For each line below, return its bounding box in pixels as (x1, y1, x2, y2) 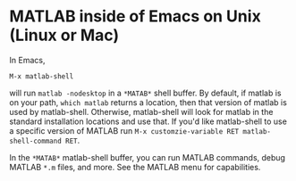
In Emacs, (9, 54, 46, 65)
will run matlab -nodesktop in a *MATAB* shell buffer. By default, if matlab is (9, 87, 282, 98)
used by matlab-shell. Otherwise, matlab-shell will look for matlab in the (9, 106, 274, 117)
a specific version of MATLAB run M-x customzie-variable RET (9, 125, 240, 136)
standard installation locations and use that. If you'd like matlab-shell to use (9, 116, 288, 127)
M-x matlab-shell (9, 71, 74, 81)
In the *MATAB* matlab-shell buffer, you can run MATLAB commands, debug (9, 152, 286, 162)
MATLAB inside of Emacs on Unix (9, 6, 261, 27)
